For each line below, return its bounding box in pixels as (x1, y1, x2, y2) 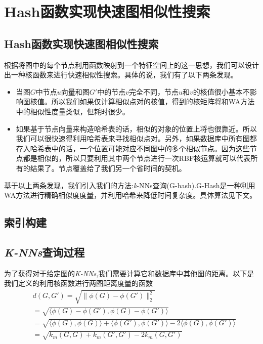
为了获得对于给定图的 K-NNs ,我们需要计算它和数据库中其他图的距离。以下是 (4, 268, 254, 278)
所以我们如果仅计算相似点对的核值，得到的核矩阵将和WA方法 (51, 96, 255, 107)
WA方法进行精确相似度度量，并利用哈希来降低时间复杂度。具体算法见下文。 (4, 190, 257, 200)
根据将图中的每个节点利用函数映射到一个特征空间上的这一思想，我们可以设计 (4, 59, 259, 70)
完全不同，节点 (129, 86, 179, 97)
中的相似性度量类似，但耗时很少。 (16, 106, 129, 116)
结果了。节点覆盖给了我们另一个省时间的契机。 (30, 162, 186, 173)
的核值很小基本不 (193, 86, 250, 97)
